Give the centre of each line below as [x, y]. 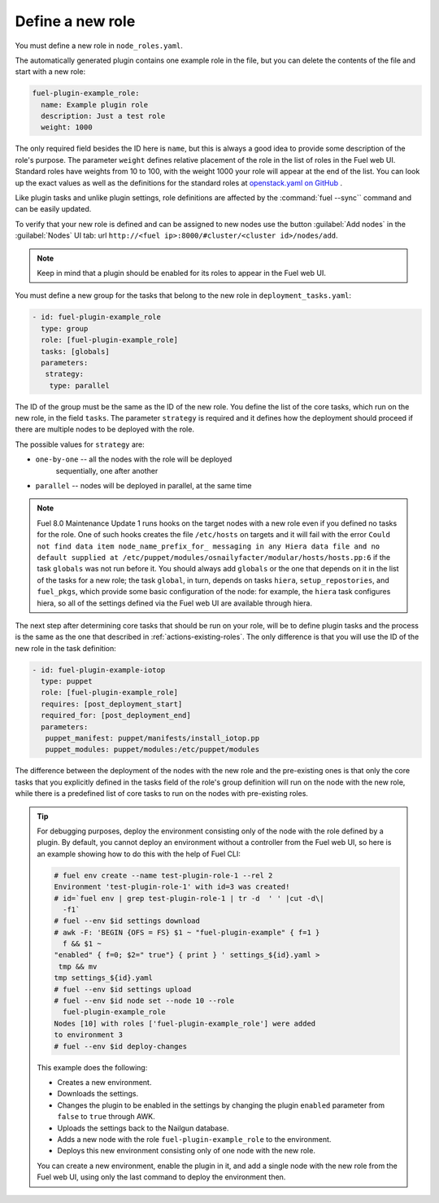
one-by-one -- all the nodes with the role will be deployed [134, 459]
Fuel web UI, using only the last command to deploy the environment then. [161, 1177]
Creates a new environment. [104, 1082]
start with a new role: [50, 72]
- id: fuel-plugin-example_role [97, 317]
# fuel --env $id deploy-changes [120, 1046]
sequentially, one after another [107, 470]
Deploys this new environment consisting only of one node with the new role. [187, 1151]
